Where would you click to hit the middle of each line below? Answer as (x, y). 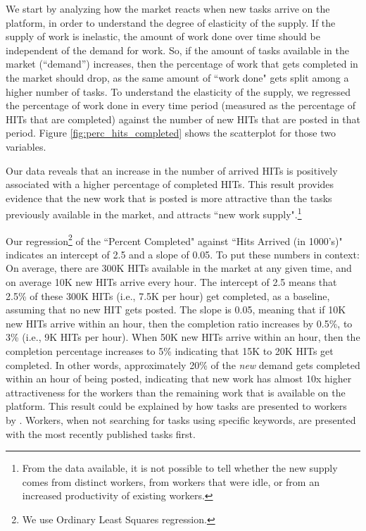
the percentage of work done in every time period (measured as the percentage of (181, 105)
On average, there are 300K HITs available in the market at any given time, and (179, 268)
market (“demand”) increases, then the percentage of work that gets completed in (182, 64)
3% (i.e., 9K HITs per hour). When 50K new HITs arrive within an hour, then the (183, 337)
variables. (26, 146)
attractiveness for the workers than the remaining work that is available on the (176, 392)
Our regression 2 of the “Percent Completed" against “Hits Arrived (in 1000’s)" (174, 239)
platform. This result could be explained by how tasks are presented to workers (176, 406)
